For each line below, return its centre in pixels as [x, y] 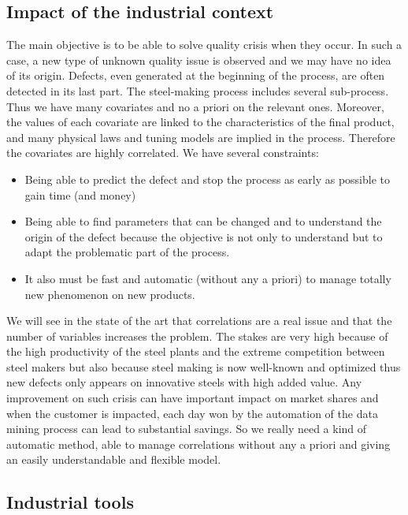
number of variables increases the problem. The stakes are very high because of [197, 336]
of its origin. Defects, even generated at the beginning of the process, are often [196, 75]
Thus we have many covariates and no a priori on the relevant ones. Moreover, [195, 106]
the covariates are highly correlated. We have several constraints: [163, 153]
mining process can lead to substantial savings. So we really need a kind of [187, 429]
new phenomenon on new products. [110, 294]
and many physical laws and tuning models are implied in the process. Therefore [201, 137]
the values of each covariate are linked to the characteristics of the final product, [200, 122]
